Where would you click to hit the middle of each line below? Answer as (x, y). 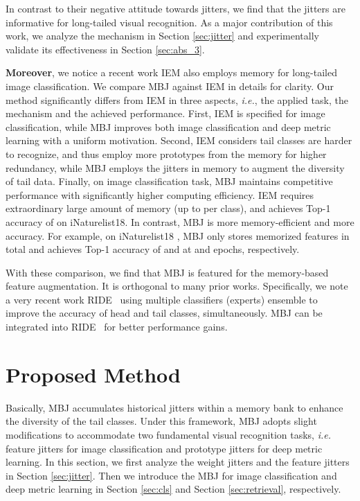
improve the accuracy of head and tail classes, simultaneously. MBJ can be (164, 313)
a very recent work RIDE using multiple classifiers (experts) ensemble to (162, 299)
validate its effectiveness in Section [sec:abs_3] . (105, 49)
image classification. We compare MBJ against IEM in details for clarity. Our (170, 86)
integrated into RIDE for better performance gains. (117, 327)
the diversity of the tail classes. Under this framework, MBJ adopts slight (161, 421)
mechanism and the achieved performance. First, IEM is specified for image (165, 113)
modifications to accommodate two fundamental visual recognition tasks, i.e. (169, 434)
